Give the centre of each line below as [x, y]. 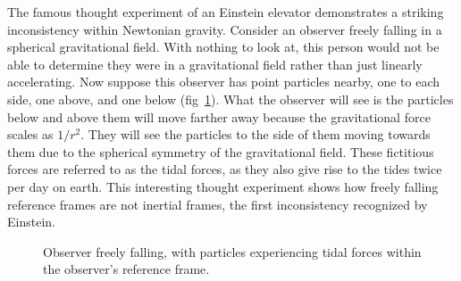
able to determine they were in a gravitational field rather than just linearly [215, 64]
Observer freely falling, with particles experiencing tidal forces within [232, 251]
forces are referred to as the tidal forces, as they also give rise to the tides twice [225, 169]
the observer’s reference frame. [126, 269]
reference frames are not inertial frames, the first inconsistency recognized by [218, 204]
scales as [30, 134]
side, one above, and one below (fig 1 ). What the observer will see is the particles [230, 99]
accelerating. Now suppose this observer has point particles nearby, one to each [224, 82]
